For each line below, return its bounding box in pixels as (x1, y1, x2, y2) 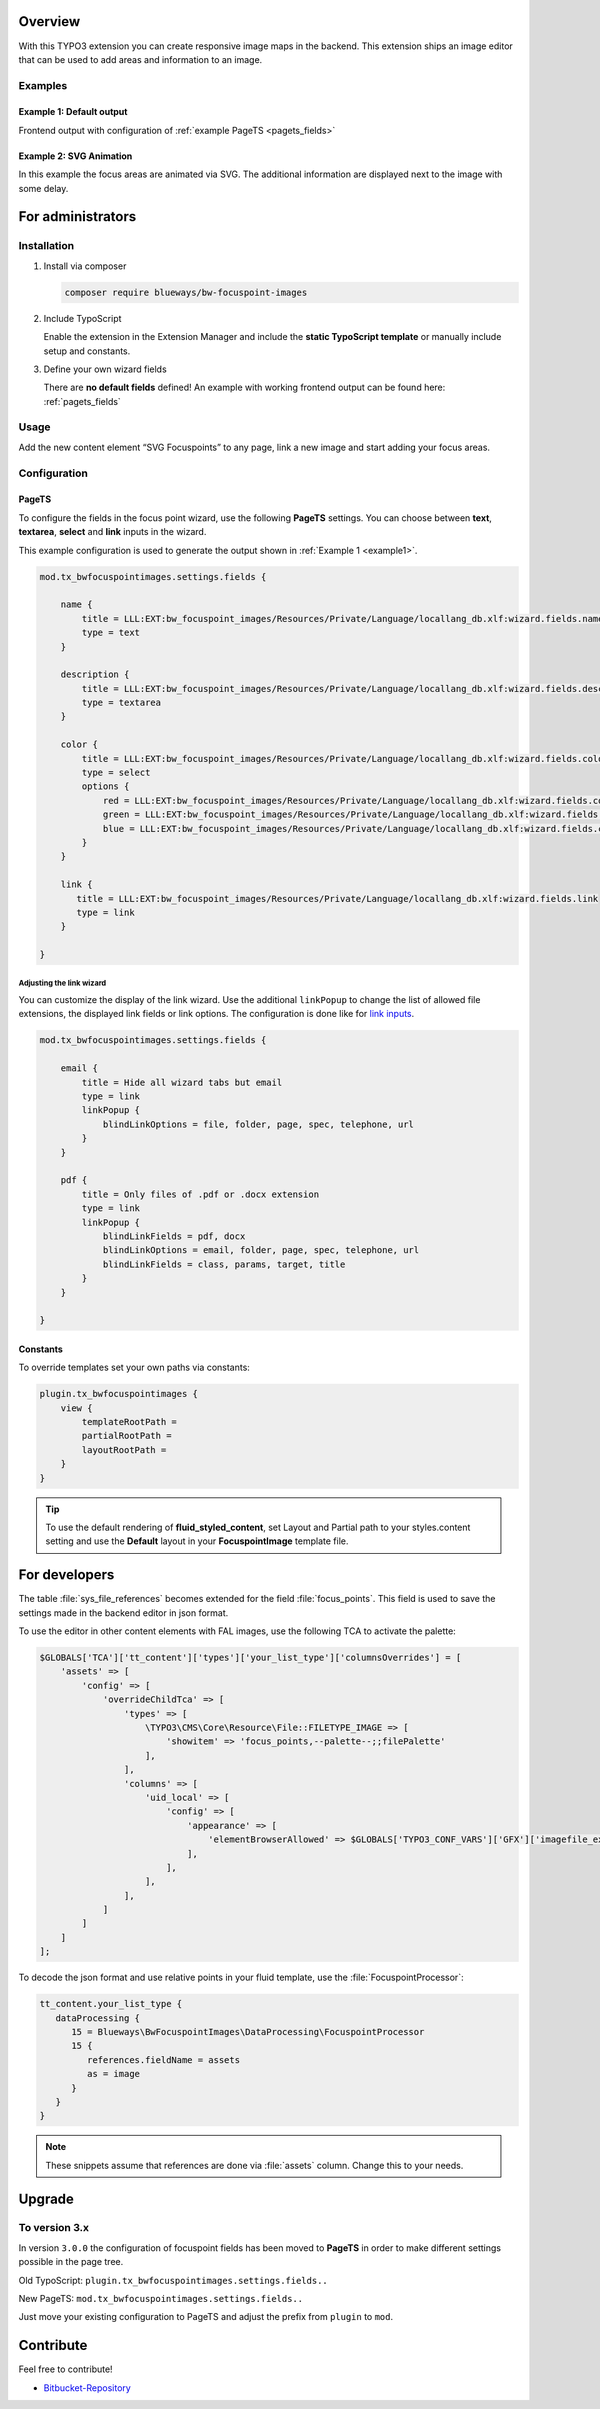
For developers (18, 1566, 115, 1584)
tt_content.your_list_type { (39, 1998, 183, 2010)
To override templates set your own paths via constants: (18, 1361, 250, 1374)
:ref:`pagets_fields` (43, 395, 122, 407)
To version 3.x (18, 2221, 90, 2235)
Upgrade (18, 2190, 75, 2207)
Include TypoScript (43, 312, 122, 324)
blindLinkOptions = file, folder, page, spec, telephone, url (102, 1118, 415, 1130)
